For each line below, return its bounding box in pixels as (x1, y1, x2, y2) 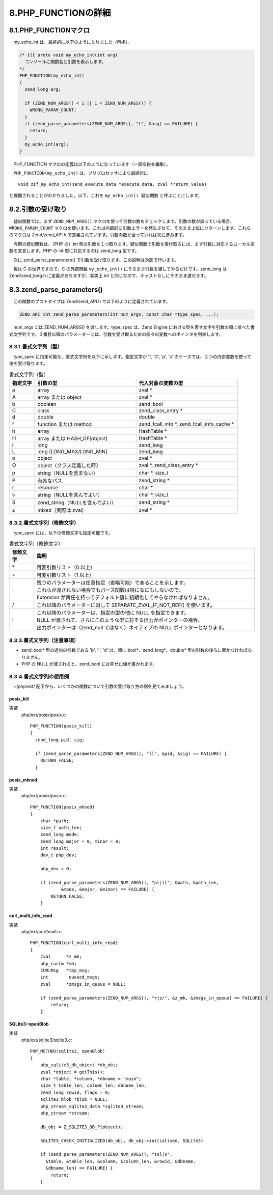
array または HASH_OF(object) (37, 435, 108, 442)
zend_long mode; (40, 832, 80, 837)
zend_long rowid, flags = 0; (40, 1089, 110, 1095)
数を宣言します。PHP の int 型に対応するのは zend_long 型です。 (9, 248, 139, 254)
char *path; (40, 818, 69, 824)
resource (37, 484, 58, 491)
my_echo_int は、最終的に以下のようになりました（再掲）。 (13, 39, 133, 45)
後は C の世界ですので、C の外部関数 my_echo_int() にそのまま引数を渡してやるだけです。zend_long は (13, 266, 227, 272)
